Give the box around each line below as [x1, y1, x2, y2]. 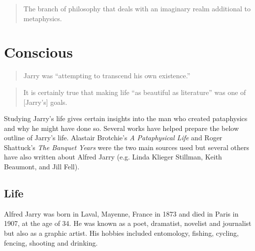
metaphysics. [23, 13, 62, 23]
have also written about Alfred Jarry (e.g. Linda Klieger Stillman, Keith [4, 152, 222, 162]
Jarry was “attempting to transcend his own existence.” [23, 70, 191, 81]
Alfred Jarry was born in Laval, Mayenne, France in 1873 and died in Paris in [4, 208, 239, 219]
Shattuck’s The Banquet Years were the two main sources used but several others [4, 142, 249, 152]
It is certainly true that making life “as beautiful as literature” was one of [23, 87, 246, 97]
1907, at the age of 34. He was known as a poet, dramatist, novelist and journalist [4, 218, 252, 228]
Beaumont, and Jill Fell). [4, 161, 80, 172]
